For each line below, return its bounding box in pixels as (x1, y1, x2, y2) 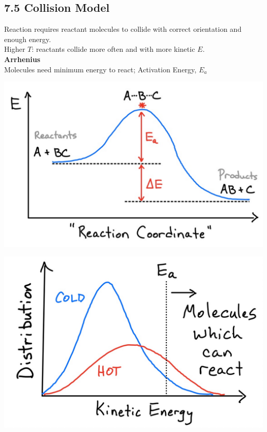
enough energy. (4, 33, 51, 44)
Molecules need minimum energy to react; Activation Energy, (4, 64, 197, 74)
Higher (4, 44, 25, 54)
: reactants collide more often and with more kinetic (31, 44, 195, 54)
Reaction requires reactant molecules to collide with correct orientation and (4, 24, 242, 34)
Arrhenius (4, 53, 41, 64)
